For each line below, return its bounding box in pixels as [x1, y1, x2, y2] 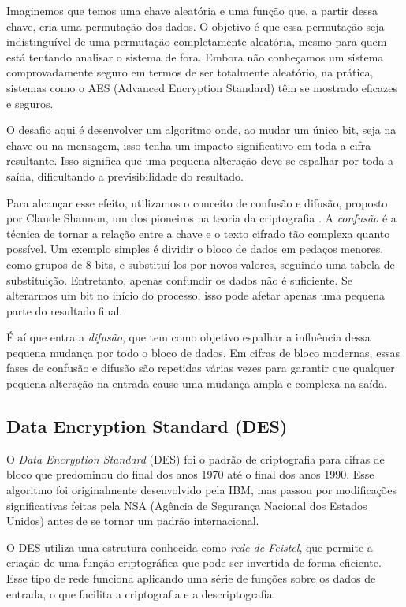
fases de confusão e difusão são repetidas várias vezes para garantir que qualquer [6, 359, 395, 376]
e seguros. [6, 95, 54, 111]
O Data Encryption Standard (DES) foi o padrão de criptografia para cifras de [6, 450, 385, 467]
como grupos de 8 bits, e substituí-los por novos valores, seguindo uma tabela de [6, 255, 395, 272]
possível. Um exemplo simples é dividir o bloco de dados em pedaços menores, [6, 240, 384, 257]
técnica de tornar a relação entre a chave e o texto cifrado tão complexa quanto [6, 225, 390, 241]
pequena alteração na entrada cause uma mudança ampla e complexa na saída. [6, 375, 387, 392]
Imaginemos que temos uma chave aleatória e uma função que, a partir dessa [6, 2, 378, 18]
